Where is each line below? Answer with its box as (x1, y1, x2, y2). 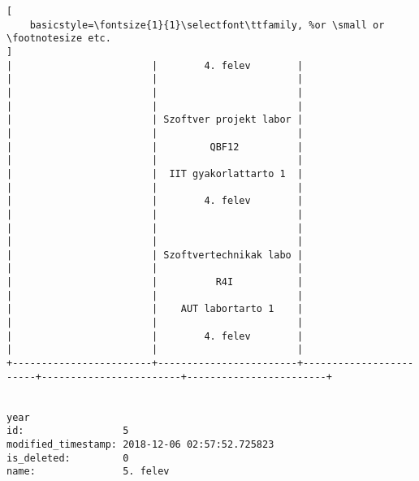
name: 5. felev (6, 466, 170, 478)
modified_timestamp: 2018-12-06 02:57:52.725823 (6, 439, 274, 450)
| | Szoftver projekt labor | (6, 114, 304, 126)
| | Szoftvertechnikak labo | (6, 249, 304, 261)
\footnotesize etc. (6, 32, 111, 45)
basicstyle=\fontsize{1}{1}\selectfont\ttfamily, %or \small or (29, 19, 385, 31)
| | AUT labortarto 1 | (6, 303, 304, 315)
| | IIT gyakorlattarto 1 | (6, 167, 304, 180)
